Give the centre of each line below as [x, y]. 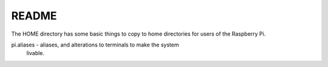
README [34, 16]
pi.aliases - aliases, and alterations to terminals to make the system [95, 45]
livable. [36, 53]
